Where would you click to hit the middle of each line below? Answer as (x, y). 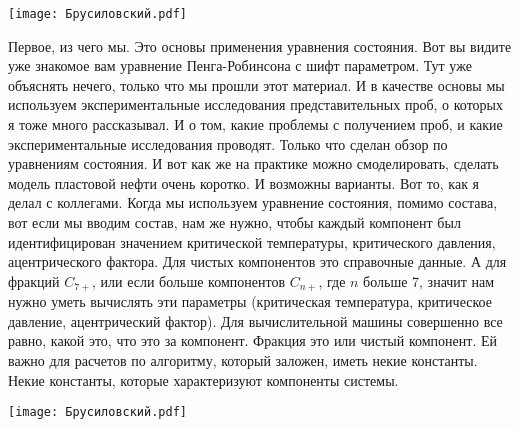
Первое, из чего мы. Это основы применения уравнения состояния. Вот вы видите (260, 45)
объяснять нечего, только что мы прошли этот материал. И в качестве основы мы (256, 84)
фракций (34, 280)
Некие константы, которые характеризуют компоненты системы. (203, 379)
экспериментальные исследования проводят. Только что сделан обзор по (228, 143)
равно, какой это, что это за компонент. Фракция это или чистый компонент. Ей (253, 340)
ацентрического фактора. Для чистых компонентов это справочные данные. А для (257, 261)
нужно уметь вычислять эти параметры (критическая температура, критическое (250, 301)
